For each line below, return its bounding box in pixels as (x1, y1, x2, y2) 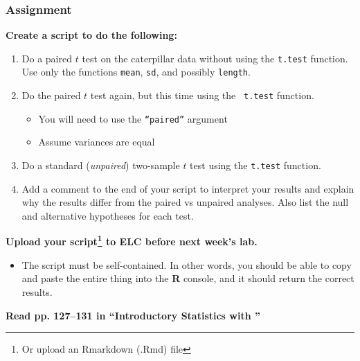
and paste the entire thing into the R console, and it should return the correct (21, 271, 354, 285)
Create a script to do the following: (6, 28, 177, 42)
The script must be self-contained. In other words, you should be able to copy (21, 257, 352, 272)
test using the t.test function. (190, 158, 321, 173)
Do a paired (21, 51, 72, 65)
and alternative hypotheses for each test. (21, 208, 194, 222)
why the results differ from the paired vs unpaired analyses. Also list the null (21, 195, 349, 209)
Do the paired (21, 88, 81, 103)
